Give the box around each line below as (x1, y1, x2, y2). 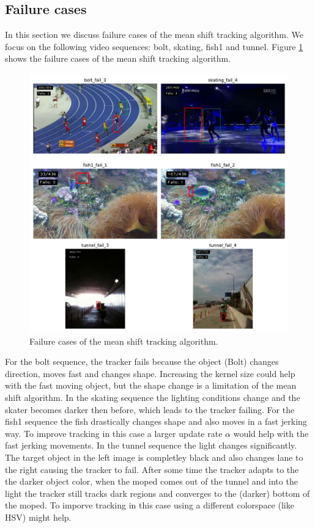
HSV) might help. (5, 510, 72, 523)
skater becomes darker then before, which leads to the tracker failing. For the (5, 403, 295, 416)
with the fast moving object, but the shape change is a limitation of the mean (5, 379, 297, 392)
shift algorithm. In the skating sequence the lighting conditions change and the (5, 391, 300, 403)
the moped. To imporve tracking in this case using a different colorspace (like (5, 499, 294, 512)
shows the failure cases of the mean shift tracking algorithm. (5, 52, 231, 65)
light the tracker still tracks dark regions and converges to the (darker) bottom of (5, 486, 310, 499)
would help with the (233, 427, 309, 439)
